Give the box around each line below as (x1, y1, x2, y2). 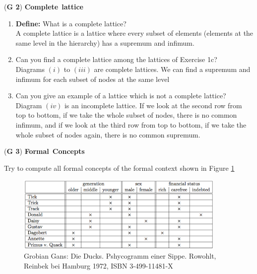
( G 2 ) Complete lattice (4, 1, 83, 11)
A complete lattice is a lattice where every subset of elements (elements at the (15, 28, 254, 38)
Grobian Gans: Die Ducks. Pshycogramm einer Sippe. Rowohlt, (24, 251, 216, 261)
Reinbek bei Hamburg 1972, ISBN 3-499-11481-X (24, 260, 173, 271)
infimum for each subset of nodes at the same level (15, 73, 170, 84)
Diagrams (15, 64, 45, 74)
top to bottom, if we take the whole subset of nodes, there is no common (15, 110, 237, 120)
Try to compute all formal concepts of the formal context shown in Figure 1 (4, 162, 235, 173)
